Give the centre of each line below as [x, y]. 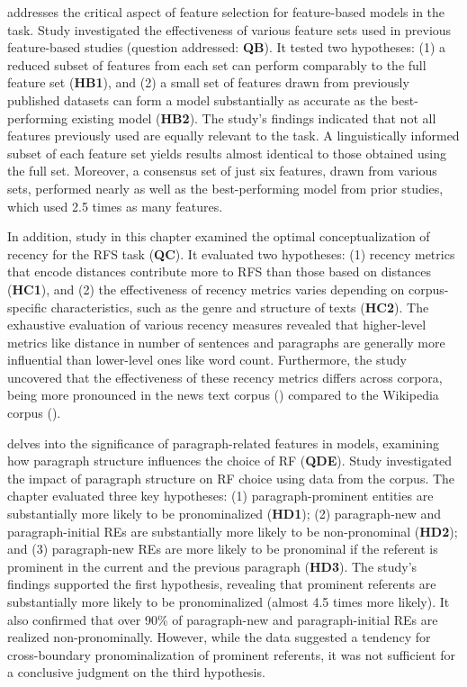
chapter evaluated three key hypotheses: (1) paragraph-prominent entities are [220, 496]
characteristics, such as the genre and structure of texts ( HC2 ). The [240, 307]
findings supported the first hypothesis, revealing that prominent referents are [222, 584]
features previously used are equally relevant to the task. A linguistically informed [233, 136]
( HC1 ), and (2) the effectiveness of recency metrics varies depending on [206, 289]
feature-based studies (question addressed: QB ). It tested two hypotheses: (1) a [227, 47]
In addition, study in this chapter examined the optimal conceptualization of [219, 236]
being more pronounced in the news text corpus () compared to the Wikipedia [223, 395]
